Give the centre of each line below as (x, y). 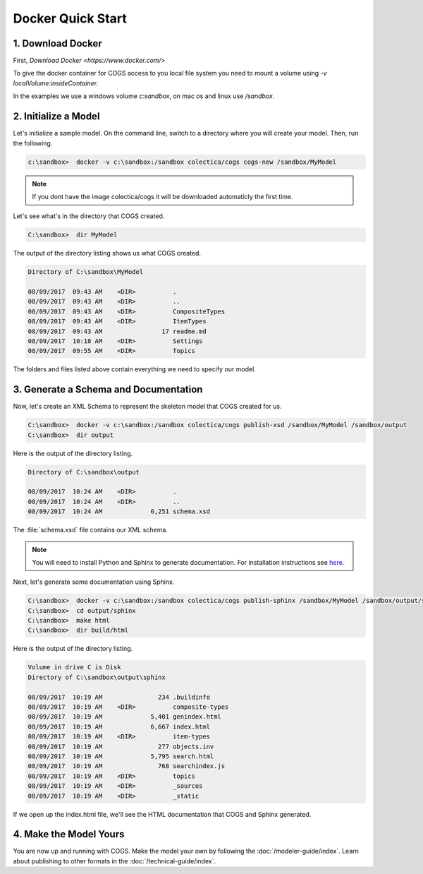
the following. (33, 143)
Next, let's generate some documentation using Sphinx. (94, 582)
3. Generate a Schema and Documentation (108, 389)
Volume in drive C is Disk (74, 668)
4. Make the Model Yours (69, 834)
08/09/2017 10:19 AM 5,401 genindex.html (124, 717)
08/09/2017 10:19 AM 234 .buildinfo (119, 697)
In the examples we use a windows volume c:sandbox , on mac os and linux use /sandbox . (144, 96)
